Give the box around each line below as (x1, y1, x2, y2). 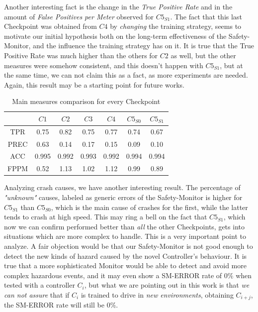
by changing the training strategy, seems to (110, 21, 242, 31)
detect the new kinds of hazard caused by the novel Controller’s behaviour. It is (4, 250, 247, 261)
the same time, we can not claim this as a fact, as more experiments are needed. (4, 70, 248, 80)
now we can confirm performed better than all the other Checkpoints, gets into (4, 221, 245, 231)
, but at (220, 60, 243, 70)
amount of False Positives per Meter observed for (4, 11, 154, 21)
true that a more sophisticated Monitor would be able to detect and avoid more (4, 260, 247, 271)
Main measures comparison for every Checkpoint (12, 96, 161, 106)
